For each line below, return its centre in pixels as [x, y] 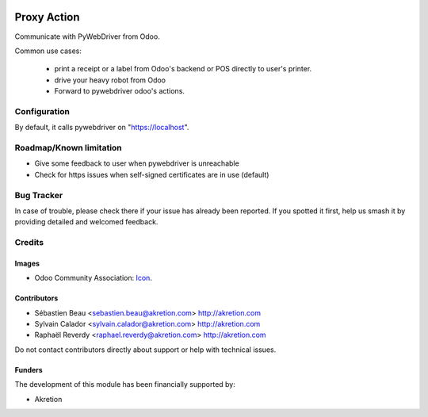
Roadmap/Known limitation [68, 147]
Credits [29, 243]
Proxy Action [47, 17]
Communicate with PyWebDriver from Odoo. [87, 36]
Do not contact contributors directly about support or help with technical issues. [145, 350]
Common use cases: [48, 51]
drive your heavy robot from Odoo [110, 80]
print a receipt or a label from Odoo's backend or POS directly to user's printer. [183, 69]
